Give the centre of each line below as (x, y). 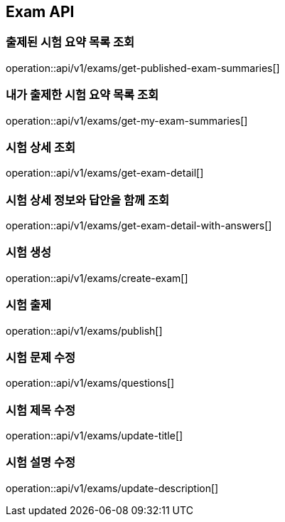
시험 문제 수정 (41, 357)
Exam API (40, 12)
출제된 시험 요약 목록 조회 (70, 42)
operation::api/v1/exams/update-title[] (95, 436)
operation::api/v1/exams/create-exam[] (97, 278)
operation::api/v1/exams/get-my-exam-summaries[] (127, 120)
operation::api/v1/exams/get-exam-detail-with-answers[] (139, 226)
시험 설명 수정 (41, 463)
